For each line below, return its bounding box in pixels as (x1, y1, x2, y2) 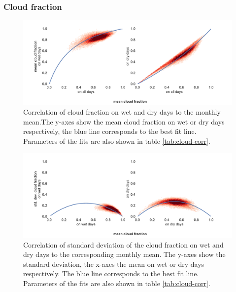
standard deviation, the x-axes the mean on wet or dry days (23, 258, 204, 269)
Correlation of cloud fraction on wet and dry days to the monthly (23, 107, 221, 117)
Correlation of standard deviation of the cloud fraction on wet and (23, 239, 224, 250)
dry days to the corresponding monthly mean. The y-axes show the (23, 249, 226, 259)
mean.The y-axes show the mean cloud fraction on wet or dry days (23, 116, 225, 126)
